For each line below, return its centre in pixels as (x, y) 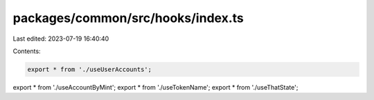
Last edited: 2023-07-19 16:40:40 (61, 39)
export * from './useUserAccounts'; (90, 69)
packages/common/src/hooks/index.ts (128, 18)
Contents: (27, 51)
